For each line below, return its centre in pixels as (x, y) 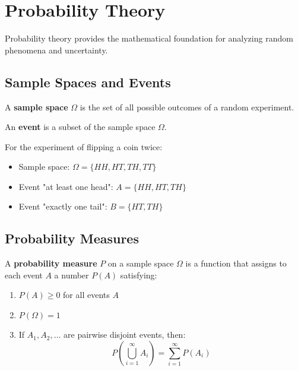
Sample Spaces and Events (88, 82)
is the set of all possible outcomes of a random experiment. (187, 107)
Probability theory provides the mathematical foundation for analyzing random (149, 38)
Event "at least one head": (66, 186)
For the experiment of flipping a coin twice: (84, 146)
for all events (86, 295)
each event (24, 275)
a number (72, 275)
